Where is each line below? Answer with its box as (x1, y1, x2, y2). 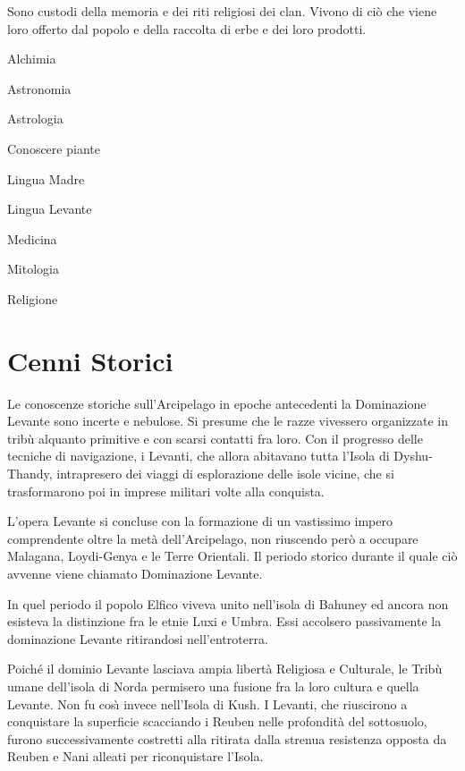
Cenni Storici (7, 342, 173, 378)
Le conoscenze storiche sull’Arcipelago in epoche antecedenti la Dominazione (7, 394, 427, 412)
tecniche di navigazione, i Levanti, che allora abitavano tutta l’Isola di (7, 446, 390, 465)
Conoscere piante (7, 139, 100, 157)
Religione (7, 289, 58, 308)
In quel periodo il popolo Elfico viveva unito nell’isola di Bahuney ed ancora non (7, 594, 449, 613)
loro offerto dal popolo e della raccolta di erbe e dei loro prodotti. (7, 19, 367, 38)
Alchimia (7, 49, 56, 68)
